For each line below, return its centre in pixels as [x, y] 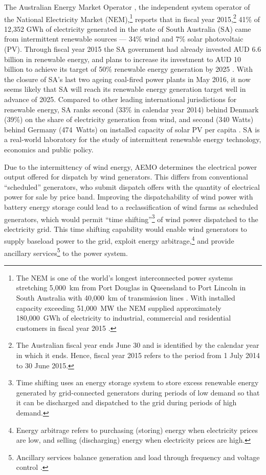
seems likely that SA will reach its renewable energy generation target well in [125, 89]
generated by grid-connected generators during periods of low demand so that [138, 392]
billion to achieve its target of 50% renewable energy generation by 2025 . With [128, 69]
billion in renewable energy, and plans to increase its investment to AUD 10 [123, 59]
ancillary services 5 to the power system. [66, 252]
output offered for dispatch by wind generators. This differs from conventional [126, 177]
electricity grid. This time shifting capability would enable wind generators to [126, 229]
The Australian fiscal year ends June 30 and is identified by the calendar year [138, 345]
